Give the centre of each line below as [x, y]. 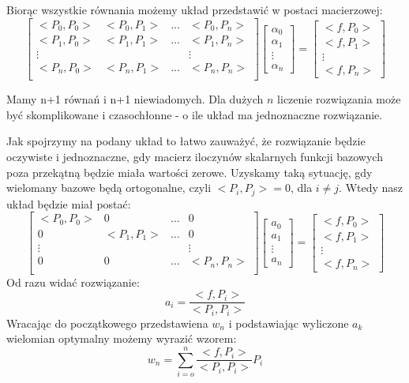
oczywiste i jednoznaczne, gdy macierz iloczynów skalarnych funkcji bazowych [195, 156]
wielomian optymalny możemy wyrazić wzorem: [122, 338]
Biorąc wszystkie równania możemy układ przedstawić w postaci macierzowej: [195, 9]
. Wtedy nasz [371, 188]
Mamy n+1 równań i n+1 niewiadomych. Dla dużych [135, 99]
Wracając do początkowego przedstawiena [107, 323]
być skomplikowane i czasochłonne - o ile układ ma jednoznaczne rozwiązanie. [195, 114]
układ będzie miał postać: [69, 203]
